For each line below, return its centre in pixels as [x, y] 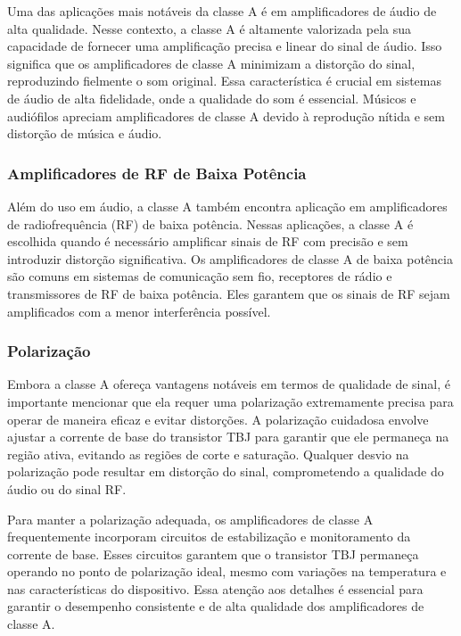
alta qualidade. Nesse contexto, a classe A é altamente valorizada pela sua [210, 28]
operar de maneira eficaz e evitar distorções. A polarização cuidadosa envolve [218, 419]
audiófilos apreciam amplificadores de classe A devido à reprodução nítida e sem [226, 116]
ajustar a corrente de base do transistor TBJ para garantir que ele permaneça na [228, 437]
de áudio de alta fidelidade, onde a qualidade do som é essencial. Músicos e [212, 98]
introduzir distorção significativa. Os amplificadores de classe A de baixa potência [230, 258]
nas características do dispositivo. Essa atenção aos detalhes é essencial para [215, 588]
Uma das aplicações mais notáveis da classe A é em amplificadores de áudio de [222, 11]
